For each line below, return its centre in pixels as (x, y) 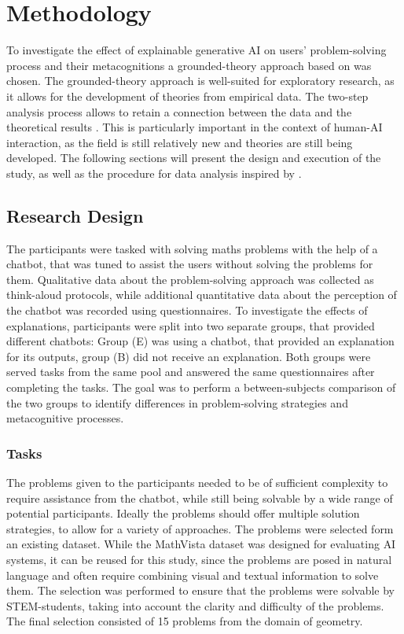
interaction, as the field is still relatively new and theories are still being (180, 142)
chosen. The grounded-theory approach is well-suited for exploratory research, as (200, 81)
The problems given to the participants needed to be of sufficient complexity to (197, 483)
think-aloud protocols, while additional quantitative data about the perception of (202, 295)
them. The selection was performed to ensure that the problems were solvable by (201, 590)
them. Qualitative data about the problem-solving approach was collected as (190, 279)
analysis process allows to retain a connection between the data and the (179, 111)
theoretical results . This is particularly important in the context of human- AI (195, 127)
